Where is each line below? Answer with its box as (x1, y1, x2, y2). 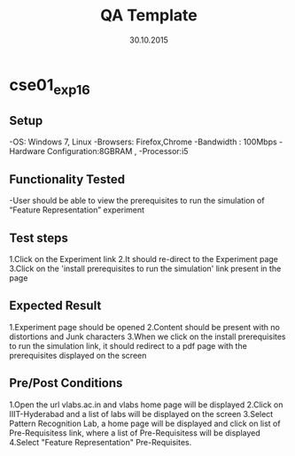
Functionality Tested (9, 172, 126, 187)
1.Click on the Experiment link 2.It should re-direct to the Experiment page (9, 253, 279, 264)
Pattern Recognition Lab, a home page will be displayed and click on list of (9, 418, 281, 429)
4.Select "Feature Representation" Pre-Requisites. (9, 437, 192, 447)
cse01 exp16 (9, 74, 90, 98)
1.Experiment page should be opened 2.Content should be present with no (9, 321, 281, 332)
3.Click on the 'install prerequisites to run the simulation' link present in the (9, 263, 282, 274)
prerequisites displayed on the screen (9, 350, 147, 360)
